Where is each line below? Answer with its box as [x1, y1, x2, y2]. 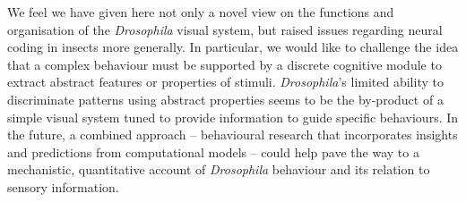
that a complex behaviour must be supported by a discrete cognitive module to [7, 55, 442, 73]
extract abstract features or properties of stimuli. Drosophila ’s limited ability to [7, 72, 444, 91]
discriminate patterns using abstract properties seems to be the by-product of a [7, 89, 444, 108]
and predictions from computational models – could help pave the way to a [7, 142, 419, 161]
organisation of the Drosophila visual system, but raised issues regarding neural [7, 20, 443, 38]
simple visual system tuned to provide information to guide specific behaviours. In [7, 107, 459, 126]
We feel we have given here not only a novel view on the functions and [7, 3, 394, 21]
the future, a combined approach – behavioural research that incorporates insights [7, 125, 458, 144]
